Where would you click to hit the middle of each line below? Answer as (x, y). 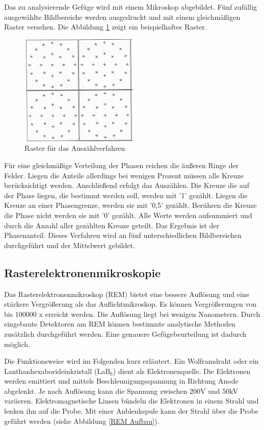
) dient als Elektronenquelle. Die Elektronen (182, 371)
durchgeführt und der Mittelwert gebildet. (70, 245)
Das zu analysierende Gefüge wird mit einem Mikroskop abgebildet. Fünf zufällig (131, 7)
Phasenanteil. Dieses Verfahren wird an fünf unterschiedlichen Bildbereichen (123, 235)
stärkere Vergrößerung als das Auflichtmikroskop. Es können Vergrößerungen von (130, 304)
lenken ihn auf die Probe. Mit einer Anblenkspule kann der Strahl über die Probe (131, 411)
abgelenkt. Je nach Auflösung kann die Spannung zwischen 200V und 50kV (121, 391)
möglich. (17, 344)
